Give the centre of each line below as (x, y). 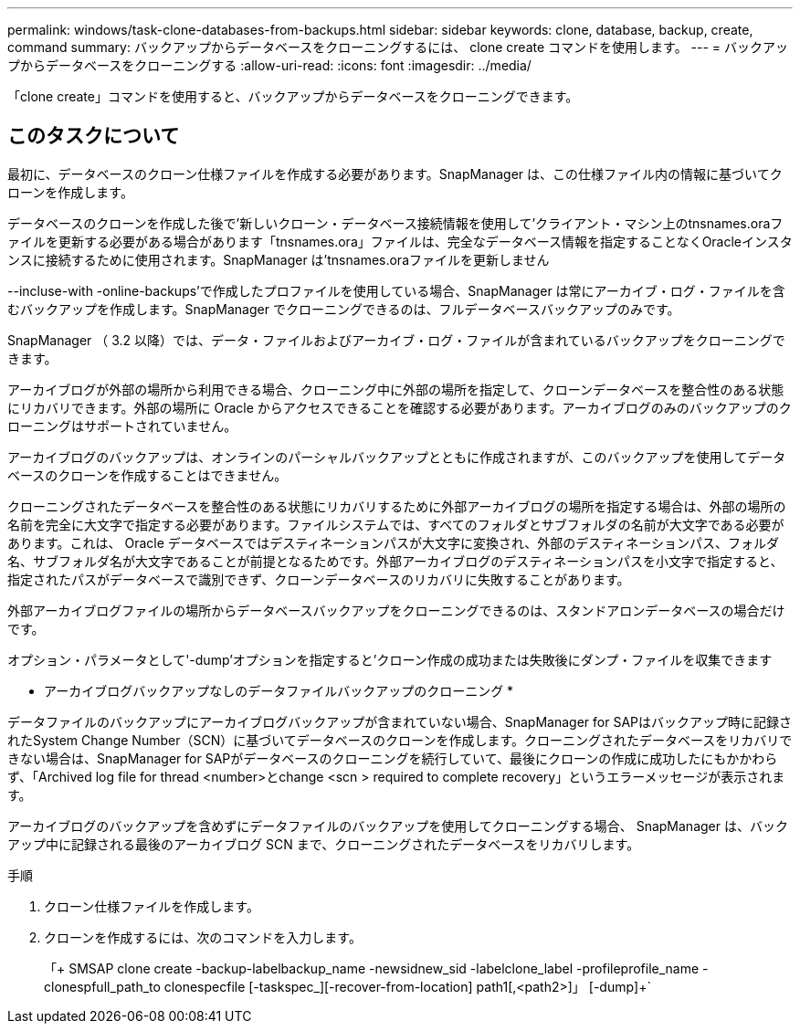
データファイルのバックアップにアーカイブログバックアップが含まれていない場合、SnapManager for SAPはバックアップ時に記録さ (400, 721)
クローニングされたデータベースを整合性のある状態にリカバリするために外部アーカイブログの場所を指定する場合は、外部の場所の (397, 506)
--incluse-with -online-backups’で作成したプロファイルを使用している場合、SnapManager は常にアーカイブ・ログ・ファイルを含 (396, 290)
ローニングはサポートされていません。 (122, 426)
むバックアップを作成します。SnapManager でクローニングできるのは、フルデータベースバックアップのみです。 (344, 309)
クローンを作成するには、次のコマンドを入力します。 (203, 937)
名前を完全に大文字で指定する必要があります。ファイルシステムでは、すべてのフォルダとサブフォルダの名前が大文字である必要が (396, 524)
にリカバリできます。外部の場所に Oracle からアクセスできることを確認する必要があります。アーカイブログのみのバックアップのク (400, 407)
